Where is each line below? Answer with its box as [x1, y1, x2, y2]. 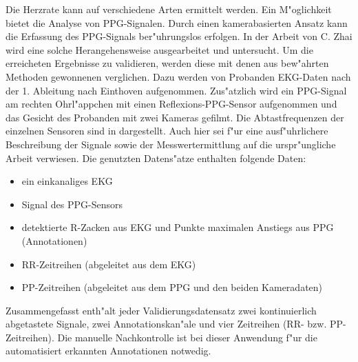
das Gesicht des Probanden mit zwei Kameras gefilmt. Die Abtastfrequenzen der [6, 110, 344, 124]
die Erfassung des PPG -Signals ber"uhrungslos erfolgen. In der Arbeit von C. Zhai [6, 29, 352, 43]
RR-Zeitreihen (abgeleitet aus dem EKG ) [21, 257, 196, 271]
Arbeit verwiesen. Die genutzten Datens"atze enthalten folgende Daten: [6, 150, 306, 165]
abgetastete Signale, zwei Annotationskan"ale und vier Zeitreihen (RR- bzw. [6, 316, 327, 331]
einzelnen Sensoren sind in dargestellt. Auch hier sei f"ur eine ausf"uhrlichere [6, 123, 328, 138]
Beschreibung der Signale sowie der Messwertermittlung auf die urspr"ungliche [6, 137, 336, 151]
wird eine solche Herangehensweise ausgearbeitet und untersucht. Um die [6, 42, 313, 57]
